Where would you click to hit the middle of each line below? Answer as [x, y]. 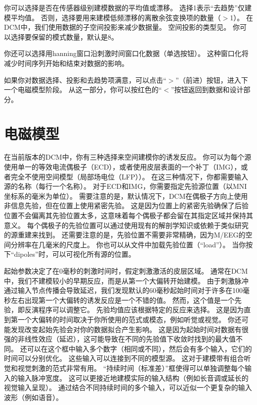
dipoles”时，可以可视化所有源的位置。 [75, 254]
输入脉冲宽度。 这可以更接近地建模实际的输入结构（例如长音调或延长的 [133, 377]
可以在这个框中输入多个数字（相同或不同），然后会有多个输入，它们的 [139, 348]
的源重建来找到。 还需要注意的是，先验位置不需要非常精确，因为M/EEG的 [125, 235]
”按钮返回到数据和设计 [207, 89]
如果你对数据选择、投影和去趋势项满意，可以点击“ [85, 80]
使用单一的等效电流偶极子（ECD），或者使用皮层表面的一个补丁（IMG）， [123, 167]
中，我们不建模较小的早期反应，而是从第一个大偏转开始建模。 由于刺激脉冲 [126, 280]
